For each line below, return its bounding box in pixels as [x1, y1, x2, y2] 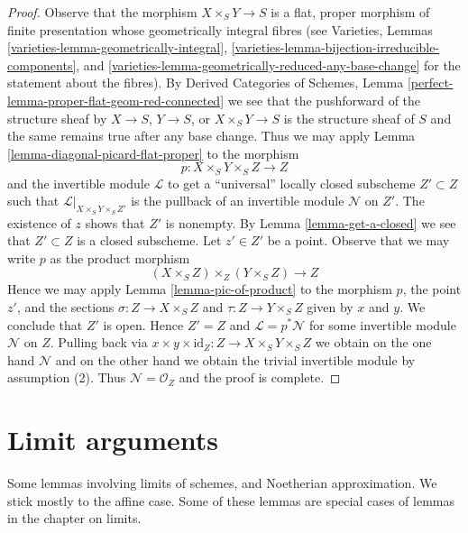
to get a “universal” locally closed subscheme [168, 173, 416, 192]
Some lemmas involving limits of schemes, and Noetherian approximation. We [7, 473, 437, 492]
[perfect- [407, 73, 454, 92]
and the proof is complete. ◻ [179, 368, 341, 387]
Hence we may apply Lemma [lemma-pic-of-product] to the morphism [7, 280, 392, 299]
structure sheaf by [7, 108, 107, 127]
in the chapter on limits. [7, 509, 142, 528]
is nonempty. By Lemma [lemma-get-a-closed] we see [165, 213, 456, 232]
